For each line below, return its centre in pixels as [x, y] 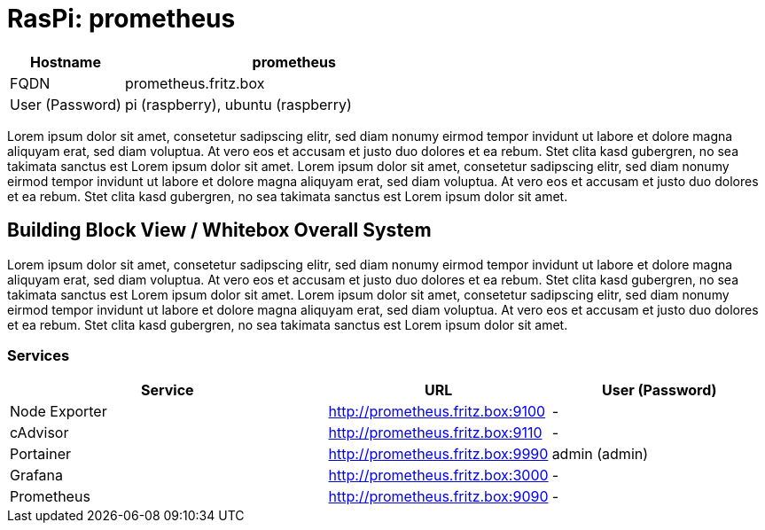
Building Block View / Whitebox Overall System [219, 230]
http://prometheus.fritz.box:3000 [438, 475]
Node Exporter [59, 412]
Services [39, 355]
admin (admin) [600, 454]
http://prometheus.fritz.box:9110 [435, 433]
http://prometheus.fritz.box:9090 [438, 497]
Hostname [65, 62]
